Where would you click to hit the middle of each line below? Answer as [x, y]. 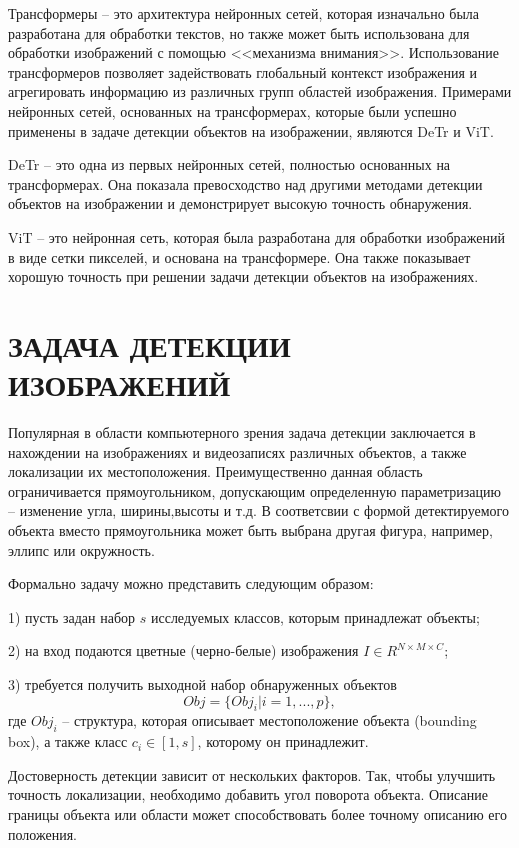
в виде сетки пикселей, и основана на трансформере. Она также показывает [239, 256]
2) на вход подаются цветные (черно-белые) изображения [183, 650]
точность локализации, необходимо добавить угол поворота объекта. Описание [248, 794]
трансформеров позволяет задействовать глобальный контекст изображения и [243, 71]
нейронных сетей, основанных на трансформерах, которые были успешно [232, 110]
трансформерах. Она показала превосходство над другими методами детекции [245, 183]
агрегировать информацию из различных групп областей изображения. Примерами [260, 91]
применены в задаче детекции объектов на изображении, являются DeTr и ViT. [251, 130]
